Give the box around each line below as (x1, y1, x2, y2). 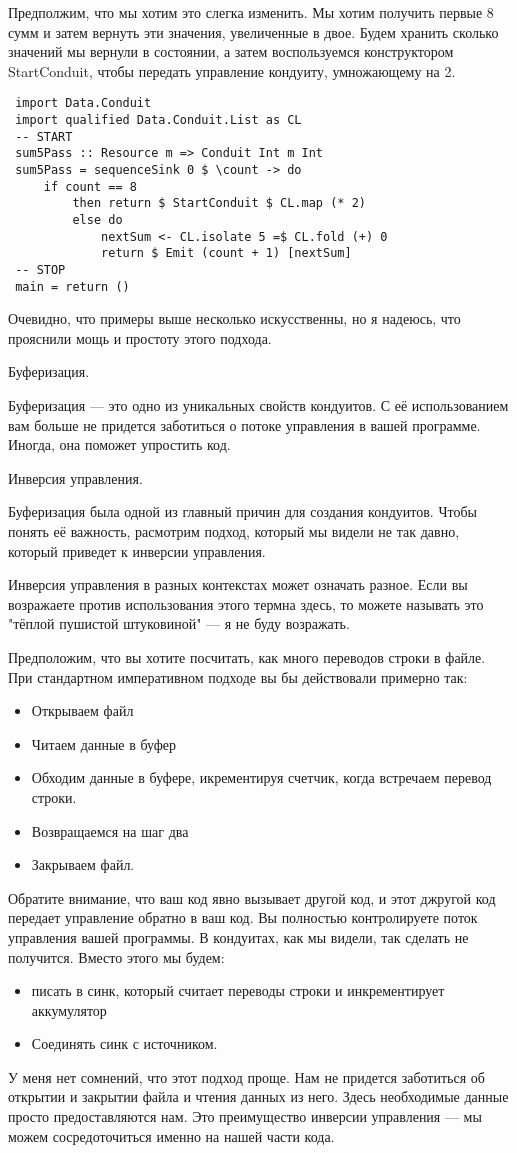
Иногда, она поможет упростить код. (8, 434, 231, 455)
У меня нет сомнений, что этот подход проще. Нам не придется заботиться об (8, 1066, 485, 1087)
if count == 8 (43, 179, 137, 194)
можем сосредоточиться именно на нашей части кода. (8, 1125, 335, 1146)
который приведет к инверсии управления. (8, 540, 266, 561)
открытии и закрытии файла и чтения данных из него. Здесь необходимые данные (8, 1086, 509, 1107)
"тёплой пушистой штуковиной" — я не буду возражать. (8, 613, 350, 634)
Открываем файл (31, 700, 134, 721)
